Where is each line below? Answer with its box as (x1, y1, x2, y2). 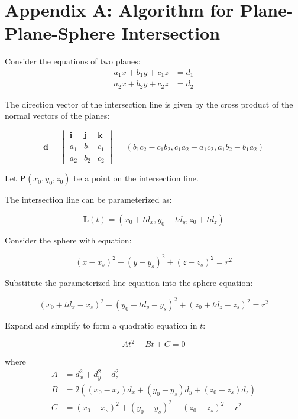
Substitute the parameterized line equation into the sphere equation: (5, 276, 253, 288)
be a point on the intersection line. (73, 172, 199, 184)
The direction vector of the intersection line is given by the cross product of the (5, 98, 293, 110)
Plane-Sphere (5, 21, 115, 45)
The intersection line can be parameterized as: (5, 193, 172, 206)
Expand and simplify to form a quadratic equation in (5, 319, 197, 332)
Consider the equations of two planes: (5, 55, 141, 67)
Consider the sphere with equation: (5, 233, 132, 246)
